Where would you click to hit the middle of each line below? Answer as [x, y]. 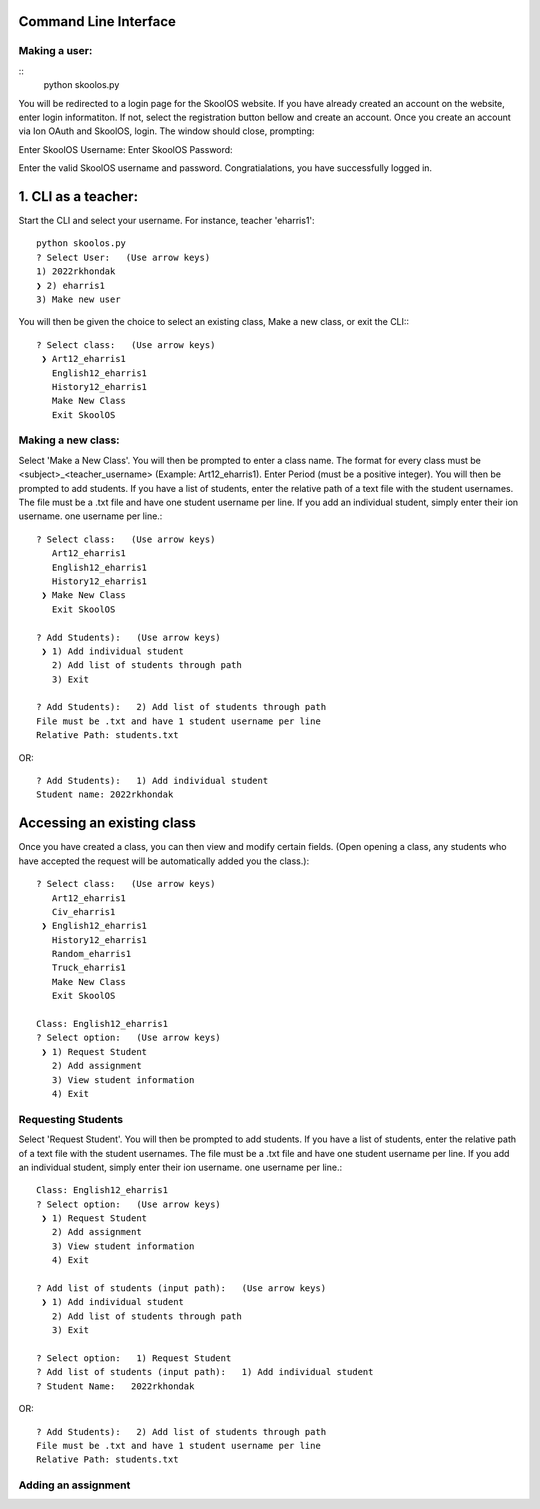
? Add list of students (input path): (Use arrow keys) [181, 1288]
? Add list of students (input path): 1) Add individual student [205, 1372]
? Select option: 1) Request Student [134, 1358]
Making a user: [55, 51]
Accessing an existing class [107, 823]
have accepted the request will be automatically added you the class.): [164, 861]
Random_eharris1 [91, 954]
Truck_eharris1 [89, 968]
